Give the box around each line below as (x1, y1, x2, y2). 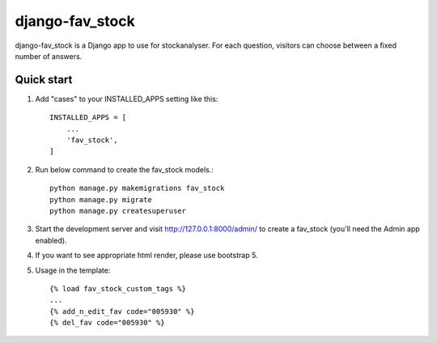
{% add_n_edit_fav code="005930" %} (49, 307, 195, 315)
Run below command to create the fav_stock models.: (35, 164, 214, 174)
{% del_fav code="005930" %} (49, 318, 165, 328)
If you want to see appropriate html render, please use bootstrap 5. (35, 251, 258, 260)
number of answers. (15, 51, 83, 61)
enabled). (35, 235, 68, 245)
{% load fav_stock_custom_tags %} (49, 284, 186, 293)
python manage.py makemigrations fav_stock (49, 184, 225, 193)
